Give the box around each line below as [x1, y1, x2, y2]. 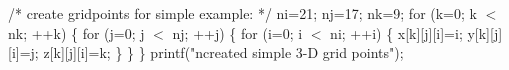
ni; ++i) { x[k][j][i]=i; [330, 22, 463, 43]
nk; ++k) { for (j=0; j [8, 22, 145, 43]
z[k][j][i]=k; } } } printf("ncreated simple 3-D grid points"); [43, 42, 404, 63]
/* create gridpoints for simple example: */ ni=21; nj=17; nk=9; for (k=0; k [8, 3, 477, 23]
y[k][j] [467, 22, 503, 43]
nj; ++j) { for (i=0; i [172, 22, 303, 43]
